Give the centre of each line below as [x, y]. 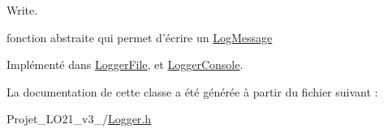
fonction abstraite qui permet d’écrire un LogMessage [140, 37]
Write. [22, 10]
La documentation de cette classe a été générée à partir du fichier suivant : [192, 91]
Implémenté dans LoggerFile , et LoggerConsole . [125, 64]
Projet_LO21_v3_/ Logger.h [79, 119]
